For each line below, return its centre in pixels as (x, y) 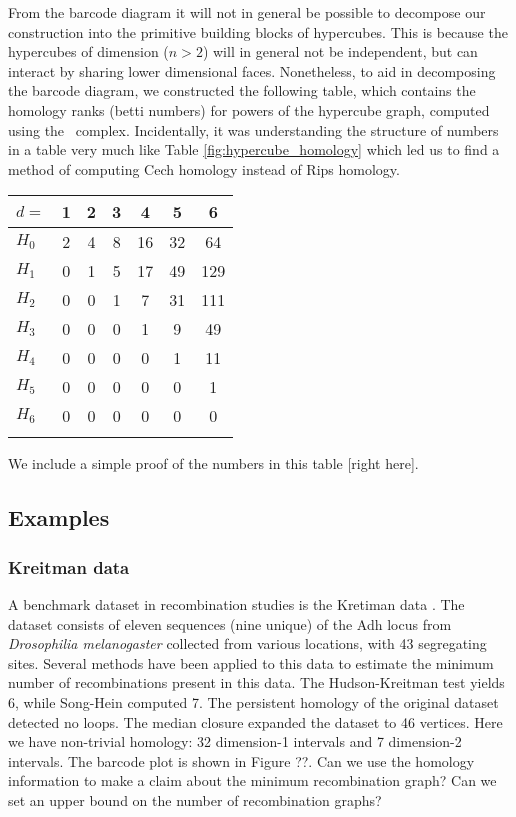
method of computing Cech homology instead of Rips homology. (204, 168)
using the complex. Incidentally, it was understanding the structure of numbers (253, 129)
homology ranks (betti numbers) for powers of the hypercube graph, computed (249, 109)
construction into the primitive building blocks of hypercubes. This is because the (258, 31)
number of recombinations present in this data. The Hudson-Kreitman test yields (256, 682)
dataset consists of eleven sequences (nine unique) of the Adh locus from (230, 623)
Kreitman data (69, 566)
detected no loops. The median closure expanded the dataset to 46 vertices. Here (255, 721)
